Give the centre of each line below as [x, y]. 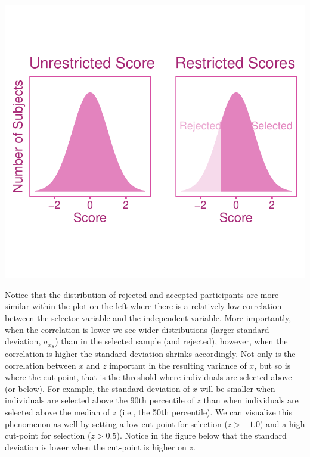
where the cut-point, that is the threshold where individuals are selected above [148, 377]
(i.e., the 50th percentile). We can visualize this [206, 411]
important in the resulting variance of [178, 365]
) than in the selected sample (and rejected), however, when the [171, 341]
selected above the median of [58, 411]
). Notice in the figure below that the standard [201, 435]
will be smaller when [238, 388]
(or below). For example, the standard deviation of [97, 388]
